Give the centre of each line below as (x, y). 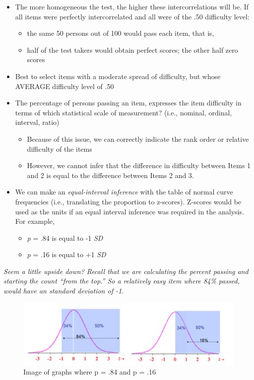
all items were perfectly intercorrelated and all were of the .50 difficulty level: (132, 16)
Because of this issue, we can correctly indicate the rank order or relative (138, 139)
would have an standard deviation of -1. (64, 291)
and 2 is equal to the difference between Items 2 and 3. (110, 175)
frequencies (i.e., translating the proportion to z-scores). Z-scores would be (128, 201)
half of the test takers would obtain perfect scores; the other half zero (132, 49)
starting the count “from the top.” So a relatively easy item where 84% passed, (122, 281)
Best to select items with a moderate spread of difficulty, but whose (118, 76)
